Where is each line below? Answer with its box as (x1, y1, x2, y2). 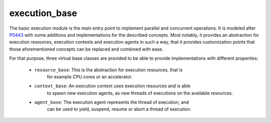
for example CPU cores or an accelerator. (47, 73, 133, 80)
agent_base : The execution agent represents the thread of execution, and (34, 99, 189, 105)
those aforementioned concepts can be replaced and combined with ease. (9, 46, 164, 52)
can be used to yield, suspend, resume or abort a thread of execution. (47, 106, 192, 112)
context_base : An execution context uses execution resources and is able (34, 83, 191, 89)
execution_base (9, 8, 77, 19)
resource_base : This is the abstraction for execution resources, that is (34, 67, 183, 73)
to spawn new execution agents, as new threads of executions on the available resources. (47, 90, 233, 96)
